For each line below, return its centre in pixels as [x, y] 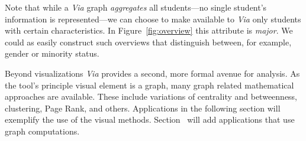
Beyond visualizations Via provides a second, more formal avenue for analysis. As [152, 73]
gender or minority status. [52, 53]
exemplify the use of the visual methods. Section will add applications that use [150, 119]
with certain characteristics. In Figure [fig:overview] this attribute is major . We [149, 30]
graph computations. [42, 131]
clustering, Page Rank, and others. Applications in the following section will [143, 108]
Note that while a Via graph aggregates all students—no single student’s [136, 7]
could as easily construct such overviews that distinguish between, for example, [148, 42]
